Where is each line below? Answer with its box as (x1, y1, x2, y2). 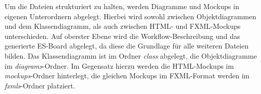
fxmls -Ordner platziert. (5, 80, 75, 90)
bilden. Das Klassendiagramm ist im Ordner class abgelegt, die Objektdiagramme (5, 50, 257, 61)
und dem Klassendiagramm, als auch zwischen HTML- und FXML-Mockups (5, 21, 241, 31)
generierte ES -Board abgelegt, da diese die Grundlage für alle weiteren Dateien (5, 40, 249, 51)
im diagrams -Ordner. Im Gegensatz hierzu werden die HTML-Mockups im (5, 60, 234, 71)
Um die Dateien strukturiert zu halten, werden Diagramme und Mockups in (5, 1, 239, 11)
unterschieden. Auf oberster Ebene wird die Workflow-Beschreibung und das (5, 30, 240, 41)
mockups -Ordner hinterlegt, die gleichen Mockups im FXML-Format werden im (5, 70, 250, 81)
